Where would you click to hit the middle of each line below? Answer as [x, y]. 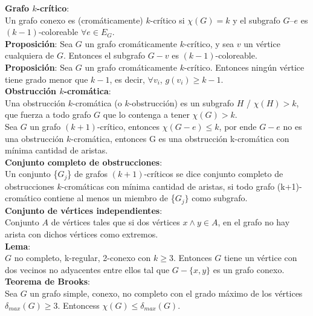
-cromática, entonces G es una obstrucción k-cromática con [180, 138]
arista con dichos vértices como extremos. [82, 234]
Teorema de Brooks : [47, 281]
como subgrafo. [220, 198]
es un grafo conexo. [249, 269]
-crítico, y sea [209, 43]
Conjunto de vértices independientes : [84, 210]
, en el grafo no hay [254, 222]
